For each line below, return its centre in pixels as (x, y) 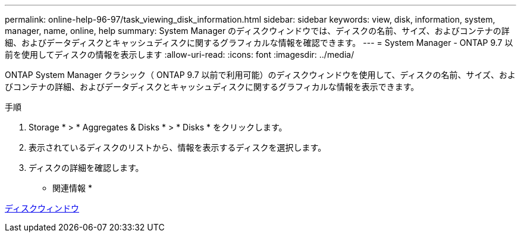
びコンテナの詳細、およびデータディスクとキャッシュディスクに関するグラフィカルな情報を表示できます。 (212, 87)
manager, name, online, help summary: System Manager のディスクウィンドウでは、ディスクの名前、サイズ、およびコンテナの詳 (257, 31)
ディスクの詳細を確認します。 (86, 168)
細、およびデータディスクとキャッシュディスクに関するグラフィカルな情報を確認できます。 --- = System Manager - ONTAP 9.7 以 (259, 43)
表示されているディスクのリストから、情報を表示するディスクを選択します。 (178, 147)
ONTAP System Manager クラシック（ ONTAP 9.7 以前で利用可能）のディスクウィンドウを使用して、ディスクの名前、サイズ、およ (260, 75)
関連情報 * (72, 188)
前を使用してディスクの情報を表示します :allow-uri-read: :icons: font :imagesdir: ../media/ (180, 54)
